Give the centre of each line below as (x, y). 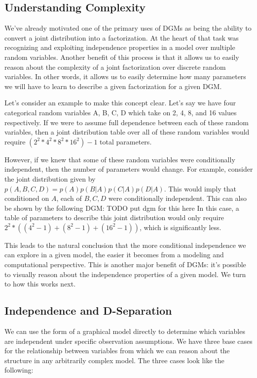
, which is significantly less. (180, 227)
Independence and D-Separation (88, 310)
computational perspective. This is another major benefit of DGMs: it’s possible (125, 264)
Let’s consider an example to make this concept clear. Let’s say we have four (120, 103)
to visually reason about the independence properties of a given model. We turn (125, 274)
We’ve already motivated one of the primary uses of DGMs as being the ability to (128, 28)
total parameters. (126, 141)
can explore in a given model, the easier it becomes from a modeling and (114, 255)
